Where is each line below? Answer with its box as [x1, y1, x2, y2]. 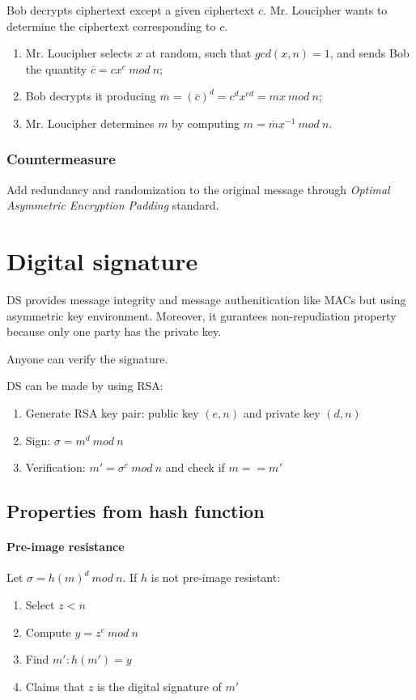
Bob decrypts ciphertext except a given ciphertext [6, 2, 255, 18]
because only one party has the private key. [6, 323, 222, 340]
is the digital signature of [97, 677, 222, 694]
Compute [25, 623, 71, 640]
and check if [165, 459, 225, 476]
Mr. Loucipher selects [25, 45, 133, 62]
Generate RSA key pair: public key [25, 405, 199, 422]
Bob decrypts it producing [25, 87, 156, 104]
